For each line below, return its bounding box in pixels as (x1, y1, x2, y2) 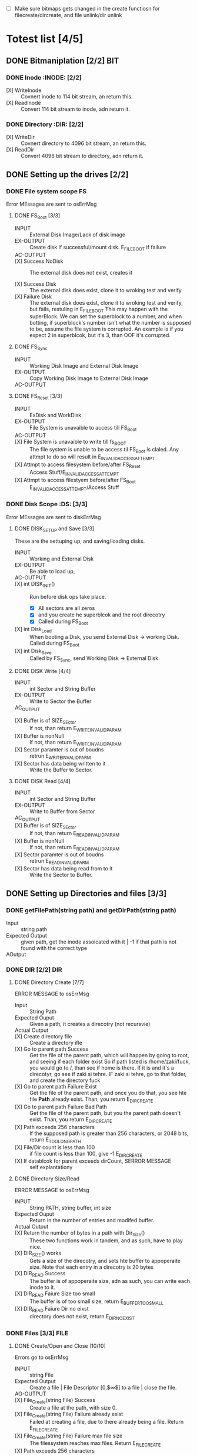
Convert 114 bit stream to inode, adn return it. (21, 105, 131, 113)
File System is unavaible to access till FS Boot (29, 424, 137, 433)
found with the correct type (21, 944, 87, 951)
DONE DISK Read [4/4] (14, 778, 71, 785)
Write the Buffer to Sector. (29, 766, 93, 774)
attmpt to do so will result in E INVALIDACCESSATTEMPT (29, 453, 155, 462)
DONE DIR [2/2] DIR (6, 965, 63, 974)
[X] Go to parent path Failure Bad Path (14, 1103, 108, 1110)
